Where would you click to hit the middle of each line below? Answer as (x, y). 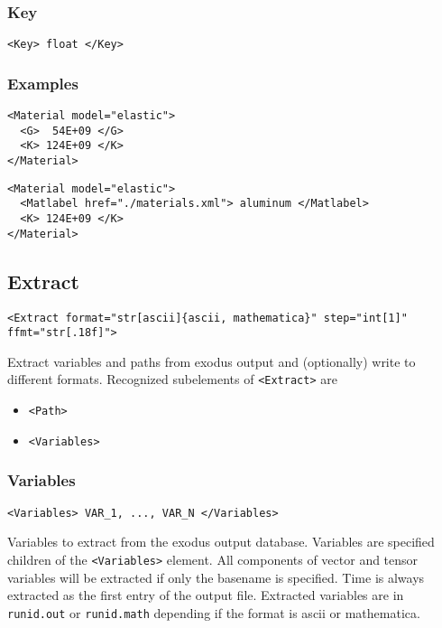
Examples (43, 83)
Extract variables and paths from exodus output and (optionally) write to (212, 361)
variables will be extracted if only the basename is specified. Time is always (216, 577)
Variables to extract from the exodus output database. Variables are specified (221, 542)
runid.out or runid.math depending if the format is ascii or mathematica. (214, 612)
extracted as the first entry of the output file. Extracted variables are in (206, 595)
